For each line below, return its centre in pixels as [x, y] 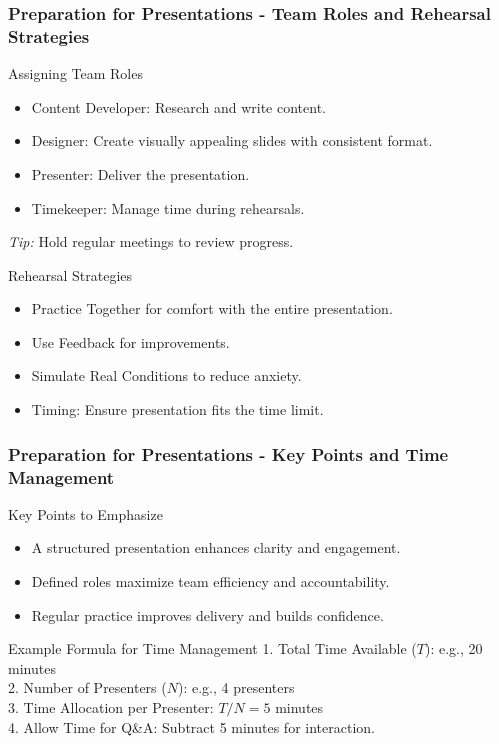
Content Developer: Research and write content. [178, 106]
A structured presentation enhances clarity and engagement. [216, 547]
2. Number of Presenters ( [87, 687]
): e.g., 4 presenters [236, 687]
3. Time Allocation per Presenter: [111, 706]
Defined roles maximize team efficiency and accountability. [210, 581]
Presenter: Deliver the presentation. [140, 173]
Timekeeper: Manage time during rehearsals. [168, 207]
